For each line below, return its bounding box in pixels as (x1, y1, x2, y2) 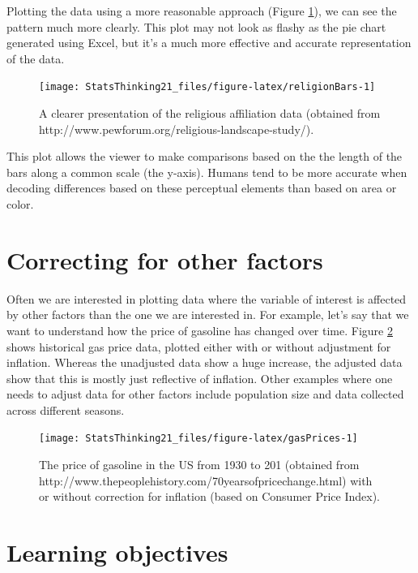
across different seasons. (6, 401, 125, 418)
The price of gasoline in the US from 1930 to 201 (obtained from (39, 456, 360, 473)
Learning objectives (6, 536, 228, 569)
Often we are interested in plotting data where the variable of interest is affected (6, 290, 407, 307)
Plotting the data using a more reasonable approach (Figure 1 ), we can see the (6, 2, 397, 19)
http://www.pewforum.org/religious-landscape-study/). (39, 120, 314, 137)
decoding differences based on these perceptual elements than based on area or (6, 179, 397, 196)
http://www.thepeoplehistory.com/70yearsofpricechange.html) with (39, 472, 373, 489)
